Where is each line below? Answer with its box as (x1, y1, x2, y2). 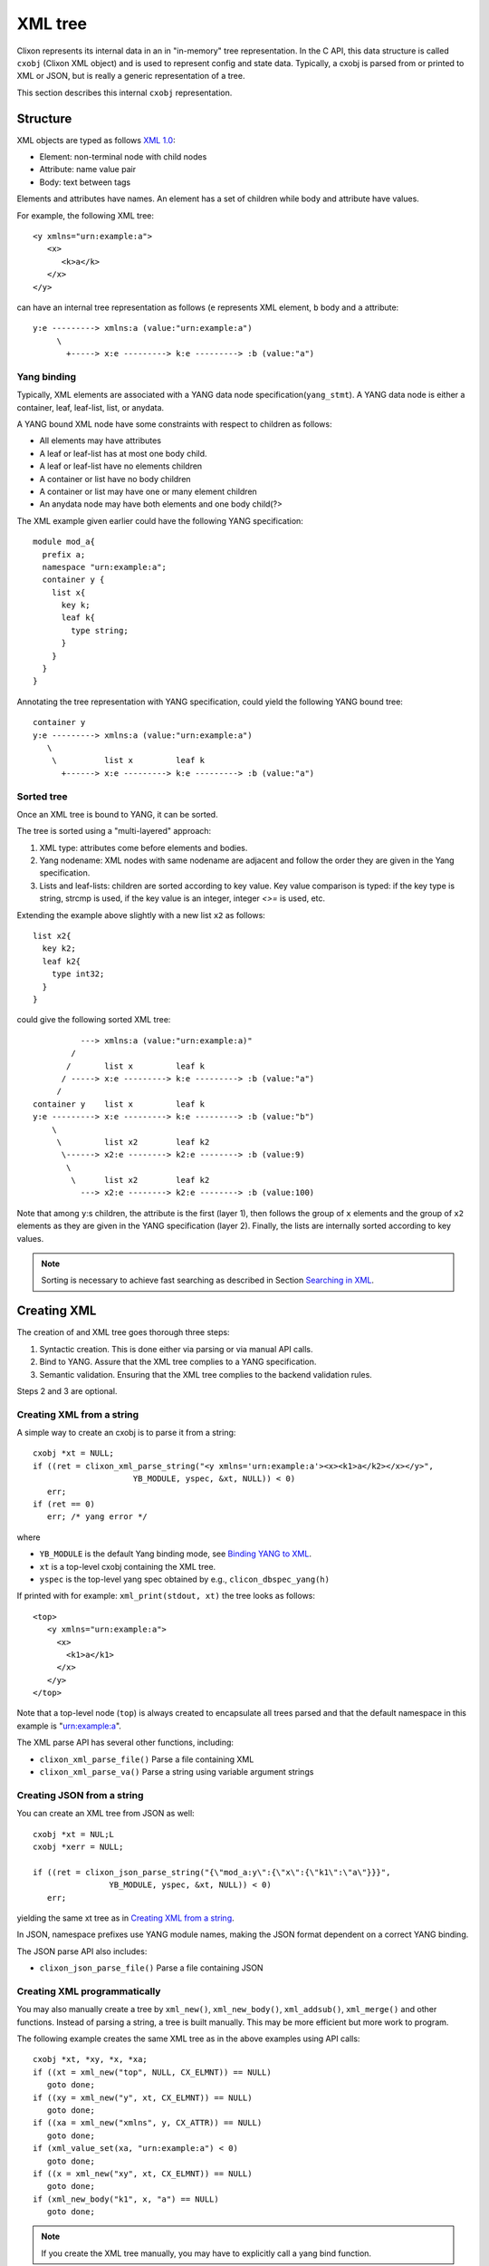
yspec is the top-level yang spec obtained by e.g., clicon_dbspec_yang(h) (39, 1574, 331, 1584)
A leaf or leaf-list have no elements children (39, 460, 203, 471)
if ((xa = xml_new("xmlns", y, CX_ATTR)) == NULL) (33, 2117, 263, 2128)
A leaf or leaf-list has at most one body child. (39, 448, 207, 459)
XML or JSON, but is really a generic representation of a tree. (16, 71, 245, 82)
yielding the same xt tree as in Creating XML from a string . (16, 1913, 235, 1923)
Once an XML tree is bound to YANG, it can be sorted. (16, 809, 218, 819)
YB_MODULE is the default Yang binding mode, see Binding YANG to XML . (39, 1548, 312, 1559)
